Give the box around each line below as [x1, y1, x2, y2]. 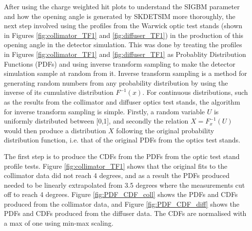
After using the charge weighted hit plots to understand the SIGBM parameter [4, 1, 240, 11]
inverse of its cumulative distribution [4, 87, 114, 97]
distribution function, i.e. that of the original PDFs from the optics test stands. [4, 135, 241, 145]
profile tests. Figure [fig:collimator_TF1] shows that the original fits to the [4, 160, 228, 171]
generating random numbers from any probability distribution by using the [4, 77, 228, 88]
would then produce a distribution [4, 125, 106, 135]
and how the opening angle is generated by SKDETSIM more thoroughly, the [4, 11, 235, 21]
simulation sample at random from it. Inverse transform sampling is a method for [4, 68, 247, 78]
